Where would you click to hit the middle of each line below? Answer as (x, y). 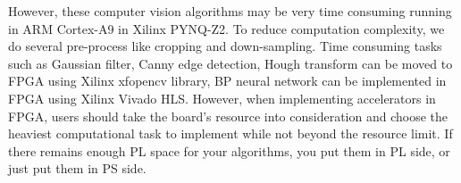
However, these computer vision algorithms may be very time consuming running (230, 11)
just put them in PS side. (77, 168)
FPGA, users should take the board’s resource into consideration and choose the (228, 116)
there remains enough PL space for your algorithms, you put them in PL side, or (229, 150)
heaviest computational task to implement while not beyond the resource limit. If (230, 133)
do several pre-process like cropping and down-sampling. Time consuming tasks (225, 46)
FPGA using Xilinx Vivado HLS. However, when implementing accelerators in (222, 98)
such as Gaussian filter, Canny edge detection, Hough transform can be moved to (230, 63)
